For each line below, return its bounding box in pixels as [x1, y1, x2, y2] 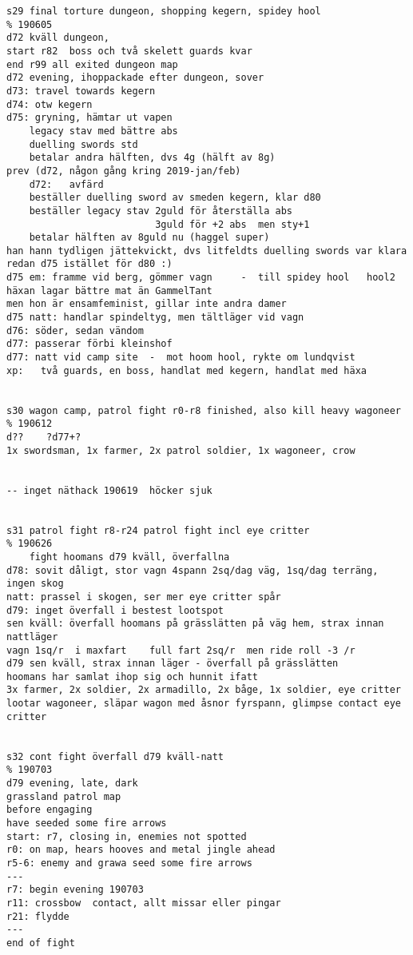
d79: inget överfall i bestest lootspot [6, 604, 224, 616]
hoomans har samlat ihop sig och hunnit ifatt [6, 670, 258, 682]
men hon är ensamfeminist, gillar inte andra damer [6, 298, 287, 310]
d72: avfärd [29, 178, 104, 190]
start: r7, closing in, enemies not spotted [6, 830, 247, 842]
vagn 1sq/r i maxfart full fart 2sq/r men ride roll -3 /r [6, 644, 355, 656]
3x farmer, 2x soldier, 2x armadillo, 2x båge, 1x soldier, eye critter [6, 684, 401, 696]
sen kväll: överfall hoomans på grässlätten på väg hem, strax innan [6, 618, 384, 630]
